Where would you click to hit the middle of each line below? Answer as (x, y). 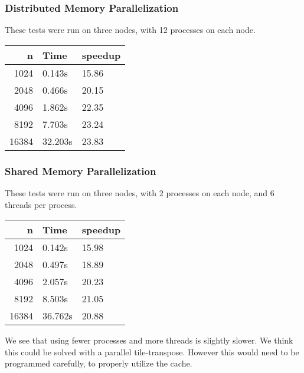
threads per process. (41, 204)
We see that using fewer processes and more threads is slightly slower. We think (149, 340)
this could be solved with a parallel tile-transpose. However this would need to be (152, 351)
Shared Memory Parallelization (81, 171)
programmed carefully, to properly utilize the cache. (99, 363)
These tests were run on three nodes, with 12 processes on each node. (130, 30)
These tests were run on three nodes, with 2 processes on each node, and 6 (140, 193)
